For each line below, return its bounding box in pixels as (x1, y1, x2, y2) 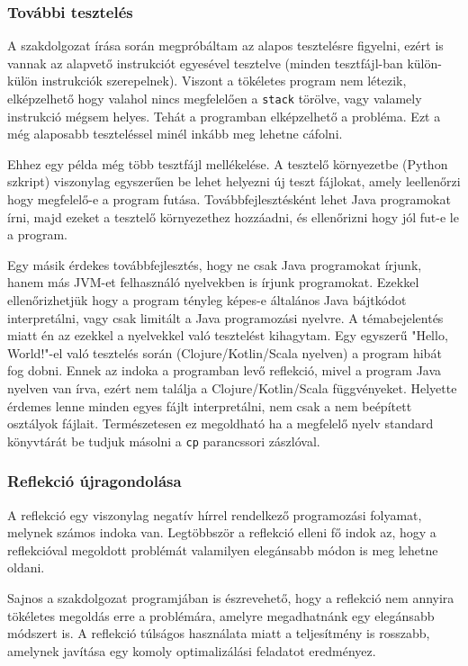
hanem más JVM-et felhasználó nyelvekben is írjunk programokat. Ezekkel (7, 273, 419, 292)
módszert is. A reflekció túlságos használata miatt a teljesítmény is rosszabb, (7, 624, 430, 643)
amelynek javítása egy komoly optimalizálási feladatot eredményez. (7, 641, 376, 660)
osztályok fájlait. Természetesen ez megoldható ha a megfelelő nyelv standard (7, 414, 434, 433)
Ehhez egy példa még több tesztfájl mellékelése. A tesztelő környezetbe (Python (7, 154, 448, 173)
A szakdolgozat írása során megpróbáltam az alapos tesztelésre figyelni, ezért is (7, 36, 444, 55)
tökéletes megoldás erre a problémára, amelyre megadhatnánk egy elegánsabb (7, 606, 435, 625)
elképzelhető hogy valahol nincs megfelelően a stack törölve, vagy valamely (7, 89, 422, 107)
